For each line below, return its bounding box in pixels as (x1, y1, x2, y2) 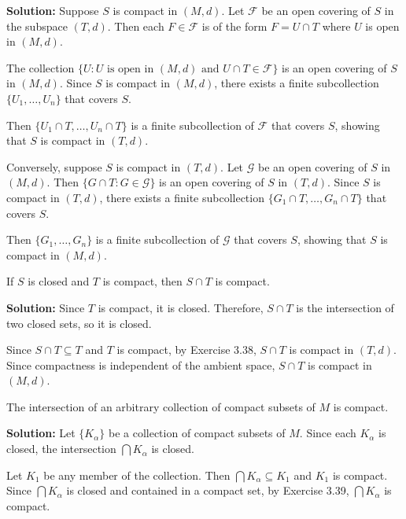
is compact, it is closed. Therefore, (98, 299, 264, 315)
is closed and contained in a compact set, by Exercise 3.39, (66, 482, 349, 499)
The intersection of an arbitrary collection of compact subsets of (6, 398, 316, 414)
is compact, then (102, 273, 183, 289)
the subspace (6, 17, 68, 34)
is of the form (201, 17, 268, 34)
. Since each (299, 425, 356, 441)
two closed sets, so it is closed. (6, 315, 152, 331)
